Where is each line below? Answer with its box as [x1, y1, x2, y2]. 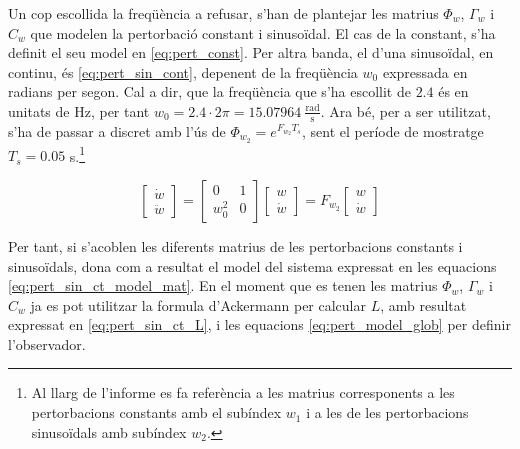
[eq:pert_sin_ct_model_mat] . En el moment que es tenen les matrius [8, 275, 438, 296]
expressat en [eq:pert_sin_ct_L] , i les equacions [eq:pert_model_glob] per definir [8, 314, 511, 335]
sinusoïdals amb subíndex [31, 421, 187, 442]
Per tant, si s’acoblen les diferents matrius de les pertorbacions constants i [8, 235, 463, 256]
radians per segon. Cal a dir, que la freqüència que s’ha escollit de [8, 81, 411, 102]
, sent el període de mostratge [301, 120, 484, 141]
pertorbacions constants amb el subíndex [31, 402, 282, 423]
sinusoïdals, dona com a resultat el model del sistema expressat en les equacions [8, 255, 497, 276]
